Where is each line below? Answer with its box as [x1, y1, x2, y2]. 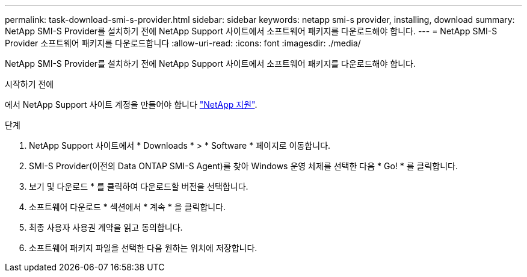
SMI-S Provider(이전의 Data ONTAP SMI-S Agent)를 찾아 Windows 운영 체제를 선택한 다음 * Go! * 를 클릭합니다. [29, 161, 458, 171]
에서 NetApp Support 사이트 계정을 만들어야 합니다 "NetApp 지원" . [5, 99, 257, 110]
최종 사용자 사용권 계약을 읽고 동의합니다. [29, 222, 183, 232]
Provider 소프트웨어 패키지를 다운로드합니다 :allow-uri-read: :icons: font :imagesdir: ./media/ [5, 38, 361, 48]
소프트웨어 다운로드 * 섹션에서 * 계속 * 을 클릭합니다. [29, 202, 226, 212]
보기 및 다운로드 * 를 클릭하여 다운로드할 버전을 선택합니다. [29, 181, 248, 191]
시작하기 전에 [5, 79, 54, 89]
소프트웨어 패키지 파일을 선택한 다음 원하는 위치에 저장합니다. [29, 243, 257, 253]
